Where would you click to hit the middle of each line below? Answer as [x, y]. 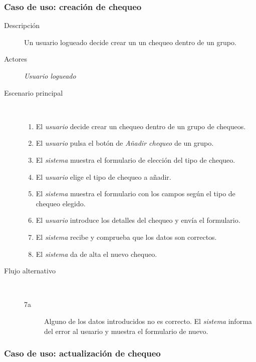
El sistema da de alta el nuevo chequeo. [96, 254]
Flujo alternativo [30, 271]
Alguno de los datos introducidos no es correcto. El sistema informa [148, 321]
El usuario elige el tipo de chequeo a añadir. [103, 176]
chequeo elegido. [61, 203]
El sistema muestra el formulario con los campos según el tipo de [136, 194]
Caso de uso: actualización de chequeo [82, 353]
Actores [16, 59]
